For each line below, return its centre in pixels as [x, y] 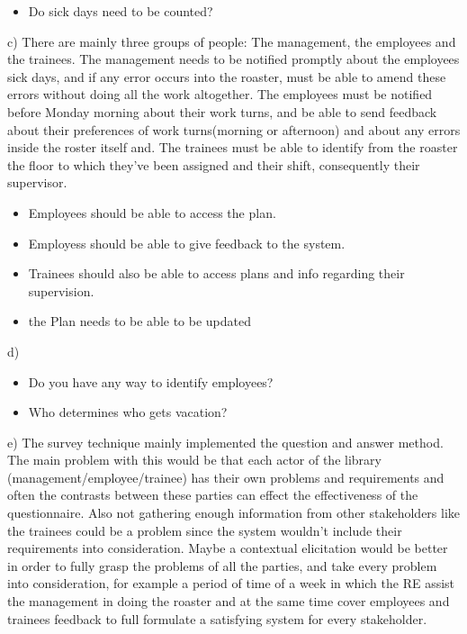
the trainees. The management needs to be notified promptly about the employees [233, 59]
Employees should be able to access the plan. [152, 212]
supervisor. [37, 182]
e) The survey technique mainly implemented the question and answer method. [225, 442]
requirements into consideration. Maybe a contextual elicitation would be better [228, 548]
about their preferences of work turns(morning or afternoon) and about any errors [234, 129]
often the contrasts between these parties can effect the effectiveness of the [213, 495]
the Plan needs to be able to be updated [140, 321]
